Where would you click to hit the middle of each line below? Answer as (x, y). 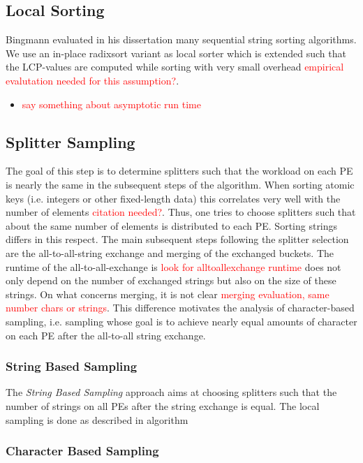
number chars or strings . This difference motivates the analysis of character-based (180, 308)
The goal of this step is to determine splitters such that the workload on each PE (179, 171)
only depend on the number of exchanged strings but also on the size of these (171, 280)
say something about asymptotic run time (111, 104)
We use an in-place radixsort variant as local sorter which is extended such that (176, 53)
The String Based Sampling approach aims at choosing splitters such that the (171, 392)
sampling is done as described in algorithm (97, 419)
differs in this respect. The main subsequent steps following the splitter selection (177, 239)
